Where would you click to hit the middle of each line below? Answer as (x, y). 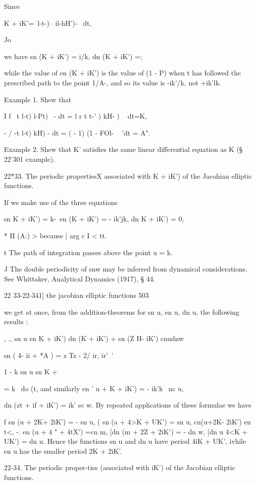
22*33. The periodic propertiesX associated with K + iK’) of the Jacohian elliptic (128, 175)
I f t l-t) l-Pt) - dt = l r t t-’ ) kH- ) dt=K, (76, 116)
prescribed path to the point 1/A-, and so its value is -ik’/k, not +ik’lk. (113, 82)
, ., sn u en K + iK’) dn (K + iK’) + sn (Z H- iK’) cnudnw (94, 338)
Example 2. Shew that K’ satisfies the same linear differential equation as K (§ (123, 149)
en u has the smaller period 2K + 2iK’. (63, 450)
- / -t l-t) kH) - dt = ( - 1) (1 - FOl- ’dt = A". (77, 132)
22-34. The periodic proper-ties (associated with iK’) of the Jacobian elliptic (120, 467)
